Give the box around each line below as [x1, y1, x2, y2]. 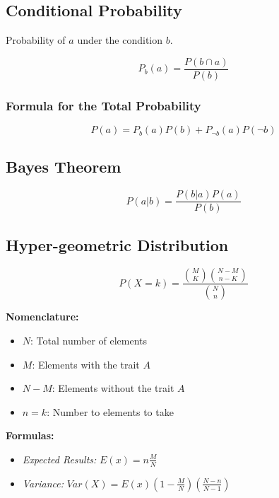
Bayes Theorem [6, 156, 121, 178]
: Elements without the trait [52, 381, 174, 395]
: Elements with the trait [32, 357, 140, 371]
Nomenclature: [6, 309, 79, 324]
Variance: [22, 475, 64, 490]
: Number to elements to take [47, 404, 174, 419]
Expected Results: [22, 451, 97, 466]
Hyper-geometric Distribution [6, 233, 229, 255]
